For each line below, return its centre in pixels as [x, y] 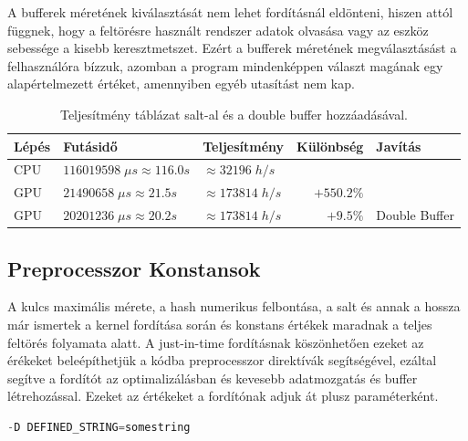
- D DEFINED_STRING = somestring [99, 427]
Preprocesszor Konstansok [134, 268]
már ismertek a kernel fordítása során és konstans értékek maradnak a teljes [220, 324]
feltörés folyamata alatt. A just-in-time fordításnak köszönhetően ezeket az [216, 342]
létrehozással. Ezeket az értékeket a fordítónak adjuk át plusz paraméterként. [223, 396]
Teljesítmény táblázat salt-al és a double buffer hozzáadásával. [234, 114]
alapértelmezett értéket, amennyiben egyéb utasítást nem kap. [181, 84]
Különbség [330, 146]
